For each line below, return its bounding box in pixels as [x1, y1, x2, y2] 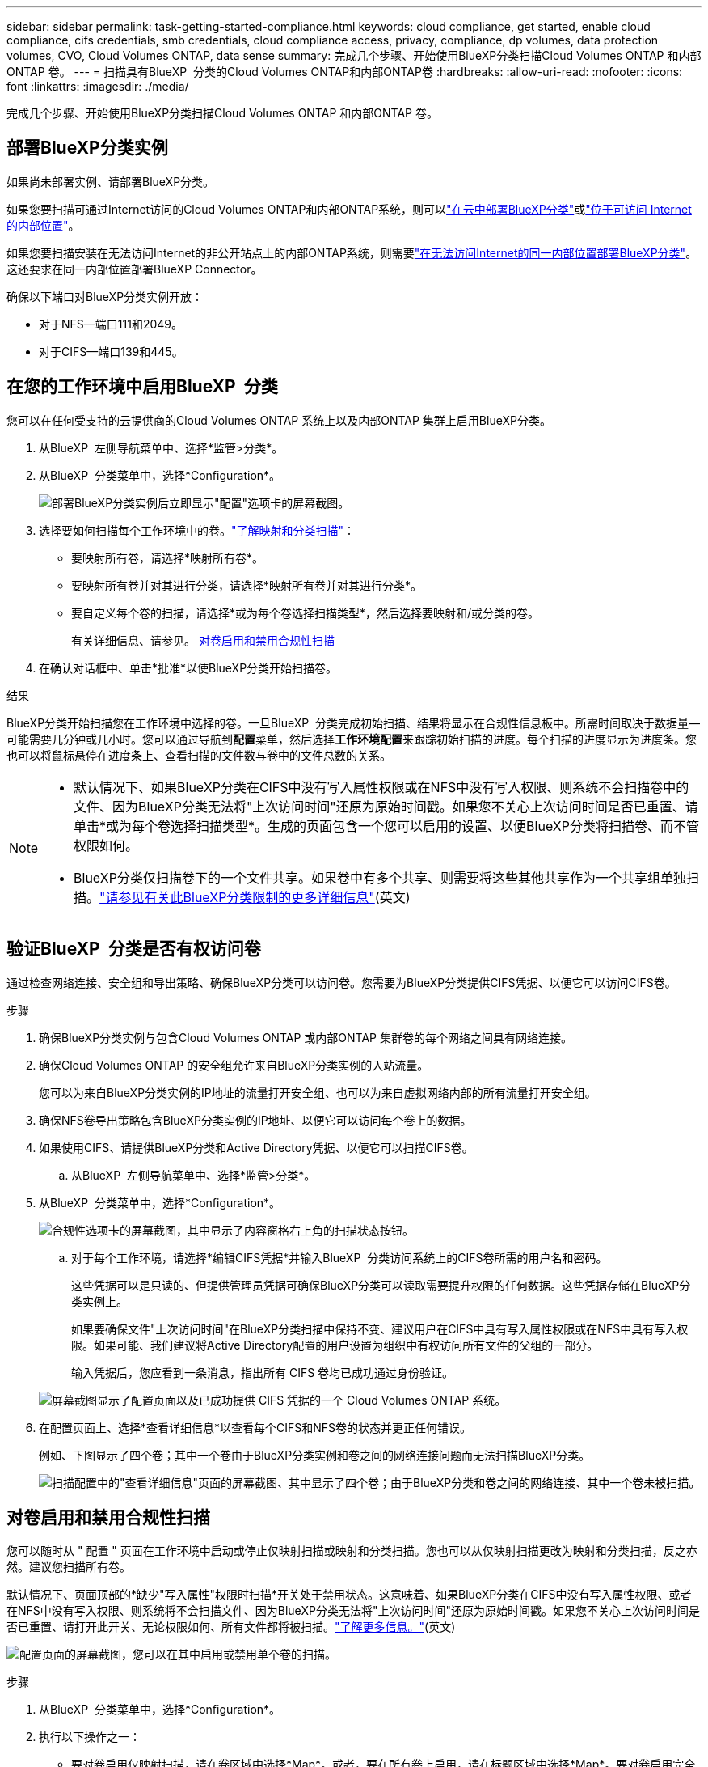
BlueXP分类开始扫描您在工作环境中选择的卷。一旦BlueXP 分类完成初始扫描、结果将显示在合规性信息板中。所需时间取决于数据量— [6, 715, 701, 730]
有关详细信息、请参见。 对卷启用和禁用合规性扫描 [71, 633, 335, 647]
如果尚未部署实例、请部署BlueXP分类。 [6, 174, 215, 189]
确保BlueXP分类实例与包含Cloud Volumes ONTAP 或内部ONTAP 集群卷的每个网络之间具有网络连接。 [39, 1030, 572, 1045]
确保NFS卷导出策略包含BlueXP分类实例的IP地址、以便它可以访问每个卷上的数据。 [39, 1112, 472, 1127]
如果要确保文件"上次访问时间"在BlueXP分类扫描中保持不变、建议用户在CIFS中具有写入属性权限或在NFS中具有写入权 [71, 1321, 689, 1336]
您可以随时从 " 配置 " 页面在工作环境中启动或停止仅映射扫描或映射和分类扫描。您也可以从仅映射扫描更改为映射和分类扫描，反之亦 [6, 1544, 697, 1558]
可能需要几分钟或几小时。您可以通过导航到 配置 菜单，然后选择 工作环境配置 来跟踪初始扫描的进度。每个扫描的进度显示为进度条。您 [6, 731, 697, 746]
